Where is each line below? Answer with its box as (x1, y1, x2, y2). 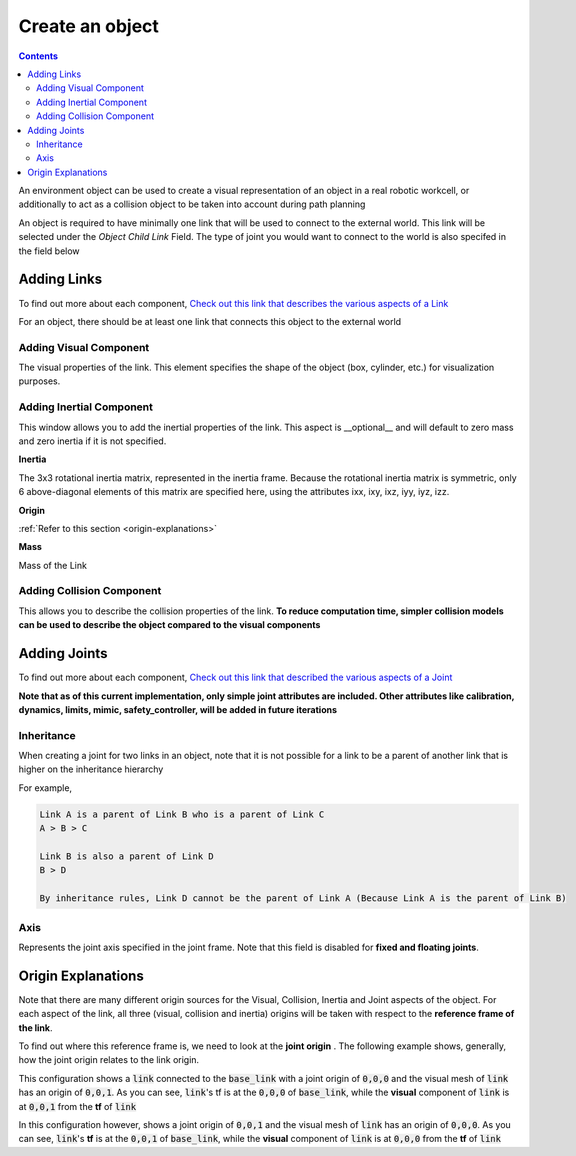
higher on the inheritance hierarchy (18, 763, 164, 775)
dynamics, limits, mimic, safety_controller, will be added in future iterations (18, 703, 338, 715)
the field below (18, 245, 80, 257)
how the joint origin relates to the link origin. (18, 1054, 200, 1066)
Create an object (18, 15, 160, 37)
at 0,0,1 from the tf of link (18, 1100, 137, 1112)
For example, (18, 781, 73, 794)
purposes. (18, 375, 61, 387)
